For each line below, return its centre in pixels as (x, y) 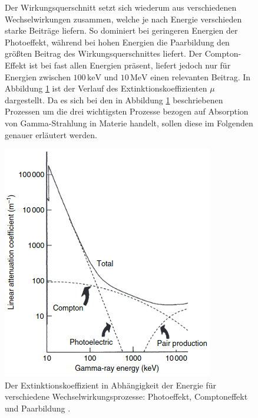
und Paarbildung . (38, 408)
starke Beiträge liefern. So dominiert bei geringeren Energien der (121, 30)
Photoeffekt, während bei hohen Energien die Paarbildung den (117, 42)
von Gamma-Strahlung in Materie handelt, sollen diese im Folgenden (129, 123)
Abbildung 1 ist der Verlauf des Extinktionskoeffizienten (106, 88)
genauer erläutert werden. (51, 134)
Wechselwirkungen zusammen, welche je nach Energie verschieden (123, 19)
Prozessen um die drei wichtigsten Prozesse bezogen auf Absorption (127, 111)
